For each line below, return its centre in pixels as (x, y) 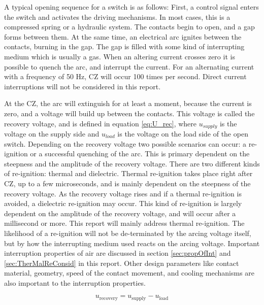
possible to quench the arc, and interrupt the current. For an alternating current (129, 66)
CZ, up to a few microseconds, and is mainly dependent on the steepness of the (127, 183)
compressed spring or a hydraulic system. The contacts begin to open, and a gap (129, 27)
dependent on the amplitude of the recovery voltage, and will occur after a (120, 213)
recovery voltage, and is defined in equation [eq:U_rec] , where (101, 123)
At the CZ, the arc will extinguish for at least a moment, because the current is (128, 103)
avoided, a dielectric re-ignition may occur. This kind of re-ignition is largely (123, 203)
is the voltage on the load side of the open (183, 133)
